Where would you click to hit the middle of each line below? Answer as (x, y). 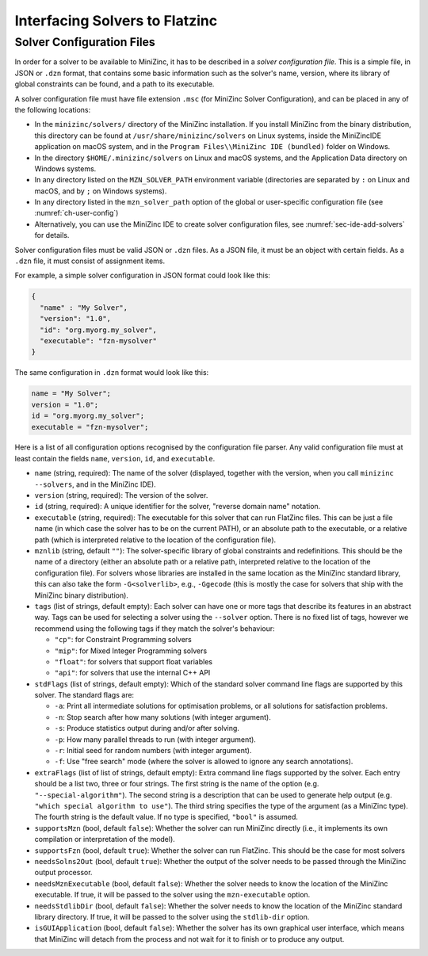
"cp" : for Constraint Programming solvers (123, 640)
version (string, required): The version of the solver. (121, 495)
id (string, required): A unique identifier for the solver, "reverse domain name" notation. (178, 507)
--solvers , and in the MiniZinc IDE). (95, 484)
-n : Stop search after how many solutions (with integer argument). (162, 717)
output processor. (63, 873)
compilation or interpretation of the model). (105, 839)
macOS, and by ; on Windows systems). (101, 191)
